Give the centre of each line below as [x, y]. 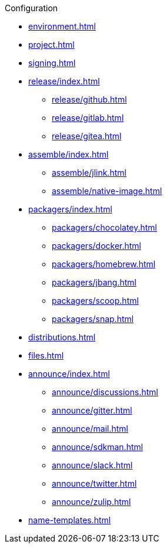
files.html [46, 355]
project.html [51, 45]
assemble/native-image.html [107, 191]
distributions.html [62, 337]
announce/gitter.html [92, 410]
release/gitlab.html [88, 118]
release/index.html [64, 81]
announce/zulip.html [91, 502]
